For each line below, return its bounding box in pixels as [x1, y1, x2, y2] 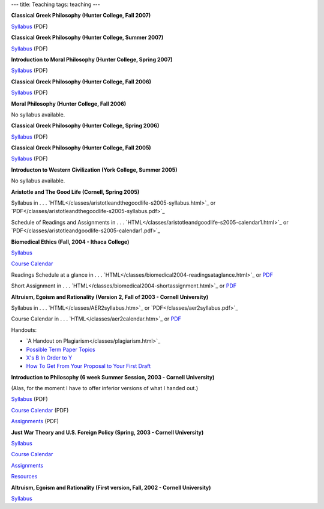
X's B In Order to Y [26, 354, 73, 361]
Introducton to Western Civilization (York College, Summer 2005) [11, 166, 178, 173]
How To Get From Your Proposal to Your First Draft [26, 363, 151, 370]
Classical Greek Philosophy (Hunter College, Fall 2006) [11, 78, 151, 85]
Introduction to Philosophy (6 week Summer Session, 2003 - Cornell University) [11, 373, 215, 381]
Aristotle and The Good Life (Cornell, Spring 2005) [11, 188, 140, 195]
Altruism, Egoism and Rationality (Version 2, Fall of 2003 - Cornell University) [11, 293, 209, 300]
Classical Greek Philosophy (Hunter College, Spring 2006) [11, 122, 160, 129]
